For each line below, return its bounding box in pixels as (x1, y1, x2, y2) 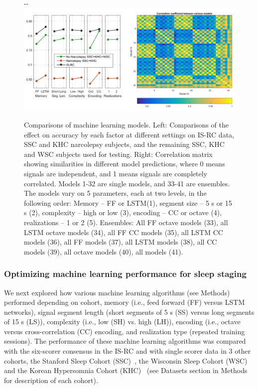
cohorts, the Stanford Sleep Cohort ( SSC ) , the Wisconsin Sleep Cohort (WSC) (4, 355, 248, 366)
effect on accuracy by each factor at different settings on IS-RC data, (24, 129, 234, 139)
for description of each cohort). (4, 375, 98, 385)
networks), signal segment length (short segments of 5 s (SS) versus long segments (4, 306, 255, 317)
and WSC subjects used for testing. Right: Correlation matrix (24, 148, 213, 159)
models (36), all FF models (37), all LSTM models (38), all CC (24, 237, 217, 247)
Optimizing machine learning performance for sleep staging (4, 267, 247, 280)
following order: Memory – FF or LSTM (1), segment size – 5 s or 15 (24, 197, 232, 208)
